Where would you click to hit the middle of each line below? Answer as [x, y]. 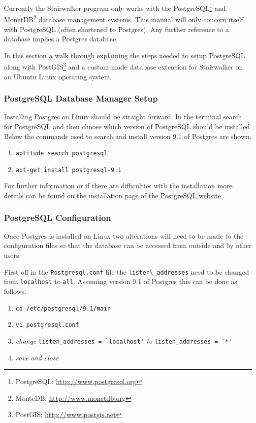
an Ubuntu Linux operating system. [58, 76]
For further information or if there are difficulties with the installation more [118, 186]
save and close [37, 357]
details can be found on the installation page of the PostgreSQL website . [113, 195]
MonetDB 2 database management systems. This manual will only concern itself [124, 18]
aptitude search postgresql [61, 154]
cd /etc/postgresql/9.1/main [63, 308]
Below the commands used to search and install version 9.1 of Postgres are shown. [128, 136]
